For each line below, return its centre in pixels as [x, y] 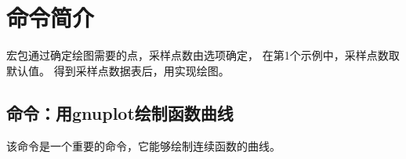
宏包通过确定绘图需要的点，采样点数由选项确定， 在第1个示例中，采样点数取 [203, 55]
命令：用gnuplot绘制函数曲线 [120, 112]
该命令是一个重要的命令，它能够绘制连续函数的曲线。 [143, 145]
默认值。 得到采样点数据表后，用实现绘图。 [118, 70]
